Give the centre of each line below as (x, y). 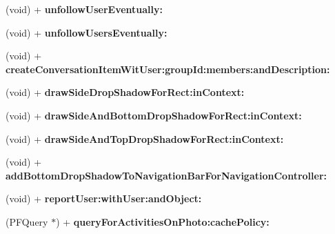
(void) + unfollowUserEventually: (84, 9)
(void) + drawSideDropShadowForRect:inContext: (125, 92)
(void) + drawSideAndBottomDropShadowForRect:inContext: (154, 115)
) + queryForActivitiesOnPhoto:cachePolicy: (163, 221)
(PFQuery (27, 221)
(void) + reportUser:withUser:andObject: (104, 198)
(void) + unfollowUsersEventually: (87, 32)
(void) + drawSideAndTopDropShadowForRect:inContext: (145, 138)
